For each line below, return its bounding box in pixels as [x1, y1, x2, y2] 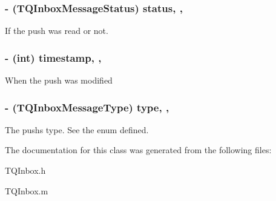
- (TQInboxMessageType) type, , [5, 99, 169, 114]
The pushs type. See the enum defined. [5, 123, 149, 136]
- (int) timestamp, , [5, 50, 102, 65]
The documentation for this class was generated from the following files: [5, 143, 272, 156]
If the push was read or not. [5, 24, 108, 37]
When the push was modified [5, 74, 113, 87]
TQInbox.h [5, 164, 46, 177]
